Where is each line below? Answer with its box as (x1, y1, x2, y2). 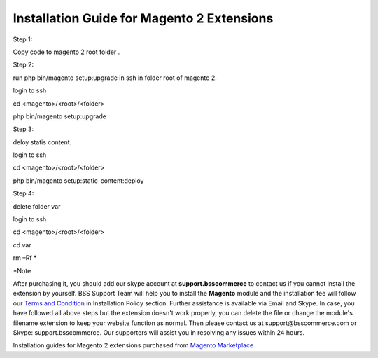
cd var (13, 240, 31, 249)
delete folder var (13, 202, 61, 210)
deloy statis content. (13, 137, 72, 146)
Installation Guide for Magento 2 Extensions (13, 11, 274, 26)
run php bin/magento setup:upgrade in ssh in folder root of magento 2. (13, 74, 217, 82)
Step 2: (13, 60, 34, 69)
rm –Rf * (13, 254, 37, 262)
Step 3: (13, 125, 34, 133)
